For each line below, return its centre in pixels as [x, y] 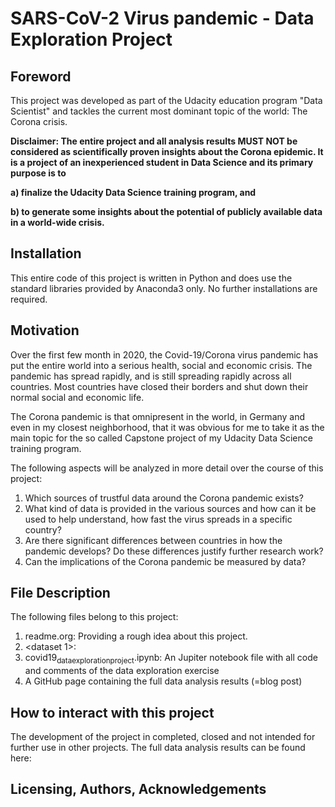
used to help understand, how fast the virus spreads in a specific [158, 519]
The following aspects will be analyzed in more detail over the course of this [167, 468]
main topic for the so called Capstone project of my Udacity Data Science [161, 438]
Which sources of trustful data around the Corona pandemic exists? [164, 498]
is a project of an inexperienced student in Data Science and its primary [162, 162]
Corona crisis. [39, 121]
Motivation [45, 330]
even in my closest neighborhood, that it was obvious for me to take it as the [167, 427]
